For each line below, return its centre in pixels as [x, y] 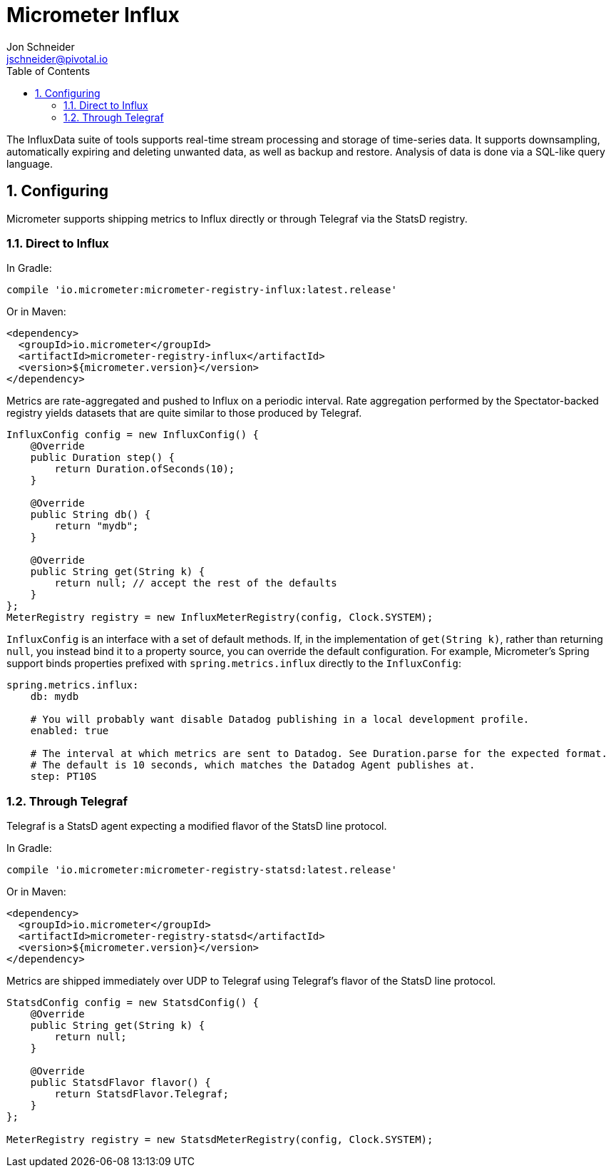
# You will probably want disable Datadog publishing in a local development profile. [280, 720]
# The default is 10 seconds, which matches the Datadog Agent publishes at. [253, 765]
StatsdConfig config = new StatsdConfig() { [133, 1003]
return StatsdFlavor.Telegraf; [142, 1094]
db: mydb [55, 697]
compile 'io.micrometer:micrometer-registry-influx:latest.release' [202, 290]
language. [30, 163]
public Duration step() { [103, 458]
